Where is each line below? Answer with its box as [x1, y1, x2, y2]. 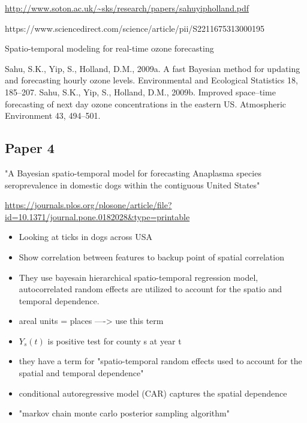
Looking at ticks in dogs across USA [19, 230, 152, 243]
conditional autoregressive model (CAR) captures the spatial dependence [19, 386, 287, 399]
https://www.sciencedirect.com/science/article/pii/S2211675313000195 [5, 22, 265, 34]
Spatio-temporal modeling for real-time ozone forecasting [5, 42, 214, 55]
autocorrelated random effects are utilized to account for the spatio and [19, 283, 282, 295]
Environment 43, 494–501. [5, 109, 101, 122]
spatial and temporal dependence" [19, 367, 144, 379]
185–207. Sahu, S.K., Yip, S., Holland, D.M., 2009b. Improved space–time [5, 85, 276, 98]
